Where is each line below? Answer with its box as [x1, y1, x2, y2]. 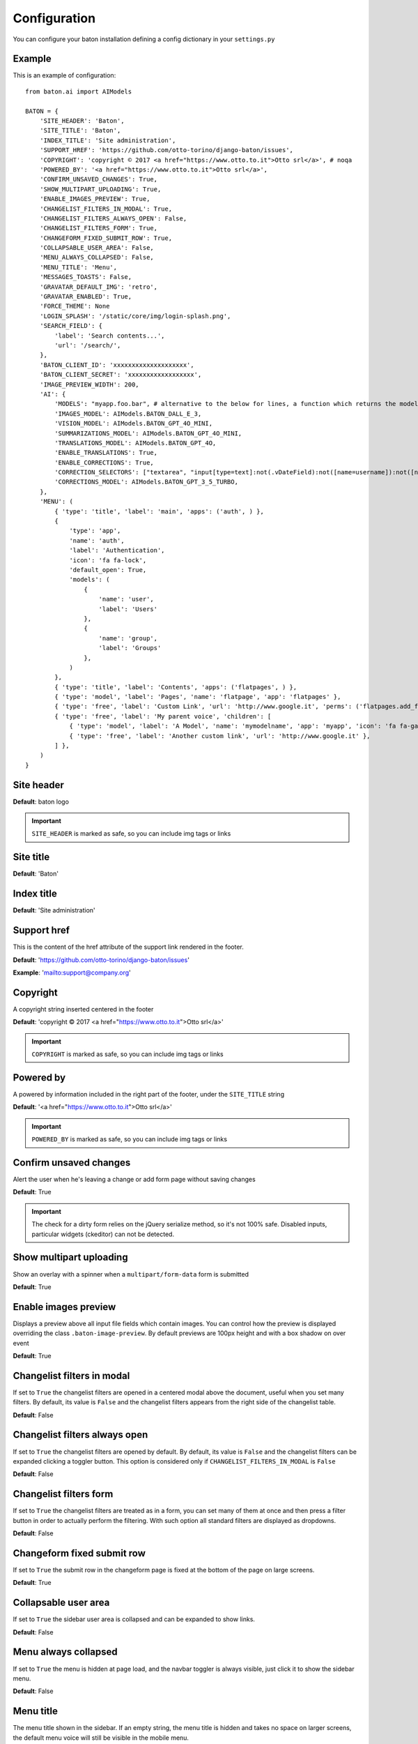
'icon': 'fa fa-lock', [69, 556, 147, 564]
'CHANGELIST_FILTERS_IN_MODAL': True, [39, 204, 173, 213]
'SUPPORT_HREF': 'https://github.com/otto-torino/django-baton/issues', [39, 146, 294, 154]
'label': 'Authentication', [69, 546, 165, 555]
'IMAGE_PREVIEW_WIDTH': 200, [39, 380, 139, 389]
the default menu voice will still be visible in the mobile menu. [13, 1734, 189, 1742]
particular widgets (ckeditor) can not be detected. [31, 1230, 174, 1238]
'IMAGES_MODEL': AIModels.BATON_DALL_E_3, [54, 409, 202, 418]
